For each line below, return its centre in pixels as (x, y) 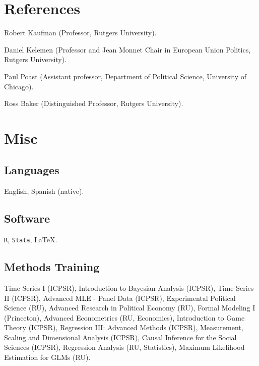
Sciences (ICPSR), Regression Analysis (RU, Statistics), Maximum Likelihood (124, 347)
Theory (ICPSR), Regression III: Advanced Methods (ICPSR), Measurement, (124, 327)
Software (27, 218)
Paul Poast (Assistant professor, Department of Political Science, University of (125, 76)
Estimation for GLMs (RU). (47, 357)
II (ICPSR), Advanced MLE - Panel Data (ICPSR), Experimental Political (120, 298)
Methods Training (52, 267)
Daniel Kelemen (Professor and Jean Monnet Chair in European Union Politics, (127, 49)
